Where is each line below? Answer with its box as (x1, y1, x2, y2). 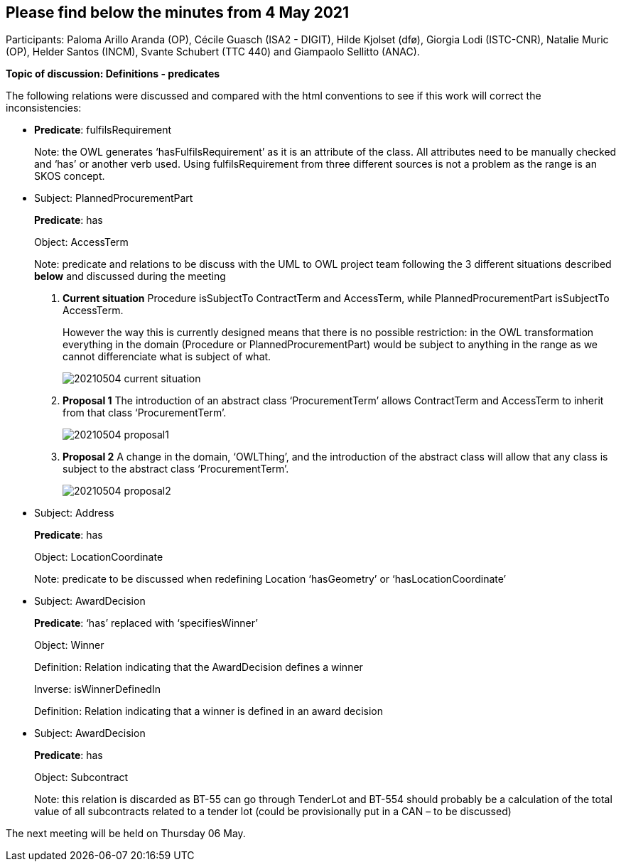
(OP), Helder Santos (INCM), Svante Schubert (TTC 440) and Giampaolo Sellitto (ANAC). (6, 45, 420, 58)
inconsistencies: (6, 102, 82, 114)
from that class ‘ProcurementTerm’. (63, 406, 227, 419)
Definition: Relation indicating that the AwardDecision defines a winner (34, 661, 363, 674)
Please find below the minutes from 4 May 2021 (6, 4, 350, 21)
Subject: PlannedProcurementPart (34, 192, 193, 205)
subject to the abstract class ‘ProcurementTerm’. (63, 463, 289, 475)
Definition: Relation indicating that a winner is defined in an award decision (34, 705, 384, 718)
